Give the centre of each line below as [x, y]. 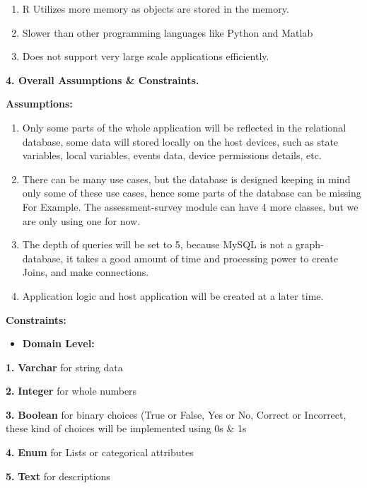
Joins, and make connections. [86, 272]
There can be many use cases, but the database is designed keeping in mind [186, 179]
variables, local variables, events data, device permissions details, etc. [172, 155]
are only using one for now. [81, 220]
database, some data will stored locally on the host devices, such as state [180, 141]
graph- [310, 244]
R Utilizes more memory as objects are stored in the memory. [156, 8]
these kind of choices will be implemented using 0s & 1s [126, 428]
